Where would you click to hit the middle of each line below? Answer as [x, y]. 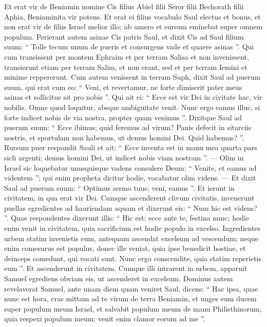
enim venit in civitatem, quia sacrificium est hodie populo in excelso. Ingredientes [132, 228]
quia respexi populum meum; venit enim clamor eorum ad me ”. [105, 319]
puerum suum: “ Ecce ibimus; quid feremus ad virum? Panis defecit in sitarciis [128, 127]
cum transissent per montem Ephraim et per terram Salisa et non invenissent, [127, 56]
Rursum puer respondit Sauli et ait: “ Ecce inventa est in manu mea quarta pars [131, 147]
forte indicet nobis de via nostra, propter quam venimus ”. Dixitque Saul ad [123, 117]
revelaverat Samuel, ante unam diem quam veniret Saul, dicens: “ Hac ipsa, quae [131, 288]
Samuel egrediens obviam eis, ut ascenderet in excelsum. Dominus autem [119, 278]
